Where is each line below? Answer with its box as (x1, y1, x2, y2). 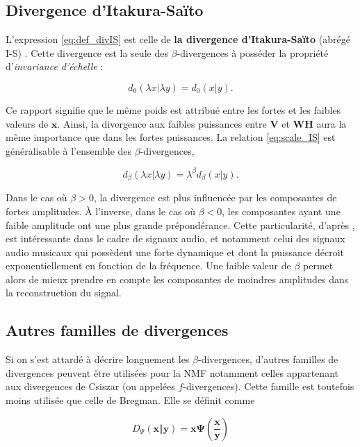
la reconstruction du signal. (6, 285, 122, 300)
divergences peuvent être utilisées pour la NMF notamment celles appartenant (6, 365, 338, 380)
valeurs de (6, 116, 49, 130)
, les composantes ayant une (222, 203, 341, 218)
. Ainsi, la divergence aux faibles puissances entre (57, 116, 267, 130)
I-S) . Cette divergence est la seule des (6, 45, 168, 60)
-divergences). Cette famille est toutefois (183, 379, 354, 394)
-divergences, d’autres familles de (197, 352, 338, 366)
